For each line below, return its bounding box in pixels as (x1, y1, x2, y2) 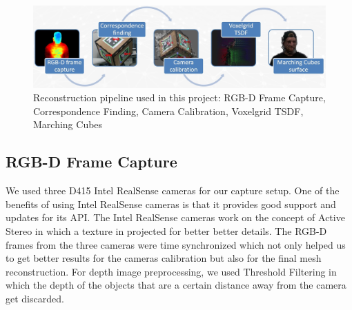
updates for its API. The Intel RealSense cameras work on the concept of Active (6, 210, 345, 225)
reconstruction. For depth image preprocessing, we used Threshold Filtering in (6, 264, 337, 278)
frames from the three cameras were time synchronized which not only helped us (6, 237, 346, 251)
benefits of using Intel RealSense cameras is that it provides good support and (6, 196, 336, 211)
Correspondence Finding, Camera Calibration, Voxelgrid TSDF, (33, 103, 304, 118)
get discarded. (6, 291, 64, 305)
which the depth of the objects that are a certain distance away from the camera (6, 278, 346, 292)
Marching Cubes (33, 117, 103, 132)
